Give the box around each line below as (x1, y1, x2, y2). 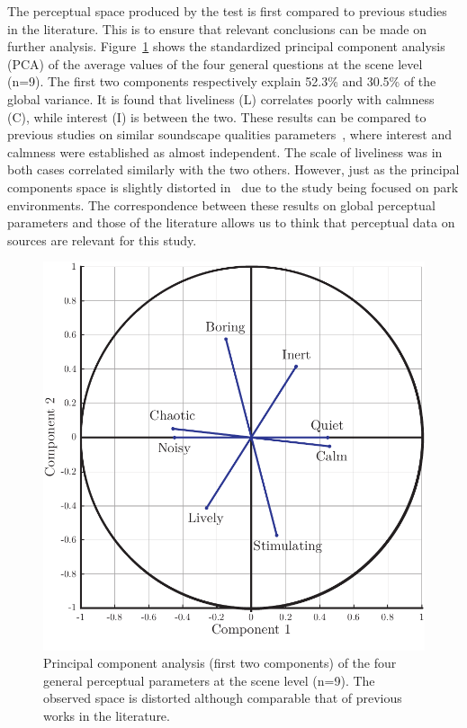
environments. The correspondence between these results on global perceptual (7, 195, 436, 214)
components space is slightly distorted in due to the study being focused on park (7, 177, 459, 196)
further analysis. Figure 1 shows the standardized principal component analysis (7, 37, 445, 56)
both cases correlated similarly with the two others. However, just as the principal (7, 160, 460, 179)
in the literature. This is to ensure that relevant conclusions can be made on (7, 19, 427, 38)
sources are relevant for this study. (7, 230, 197, 249)
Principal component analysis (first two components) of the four (43, 653, 397, 672)
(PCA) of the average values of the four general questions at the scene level (7, 54, 423, 73)
